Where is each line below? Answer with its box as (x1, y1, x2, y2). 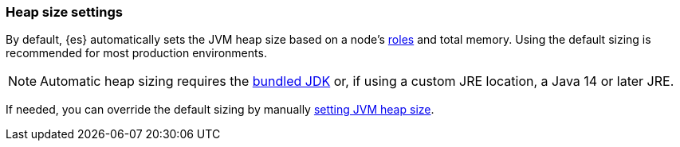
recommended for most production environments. (6, 46, 267, 60)
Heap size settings (6, 4, 123, 20)
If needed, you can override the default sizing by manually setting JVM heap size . (6, 103, 434, 117)
